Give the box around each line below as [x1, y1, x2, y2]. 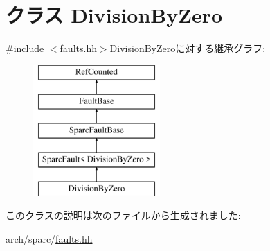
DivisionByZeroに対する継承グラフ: [109, 41, 266, 55]
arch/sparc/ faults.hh [6, 231, 93, 245]
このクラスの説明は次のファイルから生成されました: [6, 208, 241, 223]
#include [6, 41, 44, 55]
